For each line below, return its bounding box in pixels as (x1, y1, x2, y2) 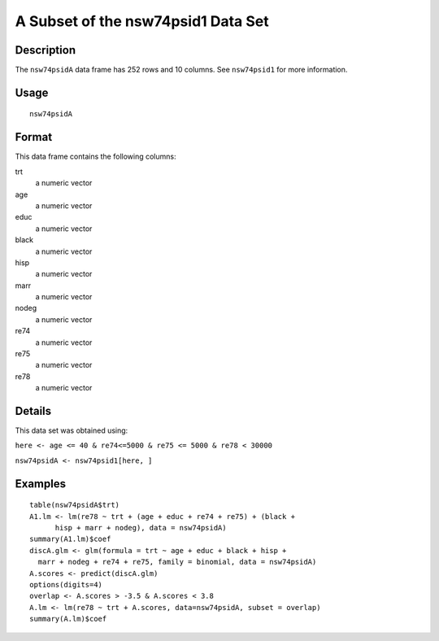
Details (15, 404, 52, 418)
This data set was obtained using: (15, 425, 128, 435)
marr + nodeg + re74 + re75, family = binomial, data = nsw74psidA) (37, 557, 317, 567)
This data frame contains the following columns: (15, 151, 176, 162)
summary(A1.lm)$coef (29, 534, 111, 544)
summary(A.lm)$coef (29, 614, 107, 624)
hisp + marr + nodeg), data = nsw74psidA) (54, 523, 227, 533)
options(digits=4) (29, 580, 103, 590)
